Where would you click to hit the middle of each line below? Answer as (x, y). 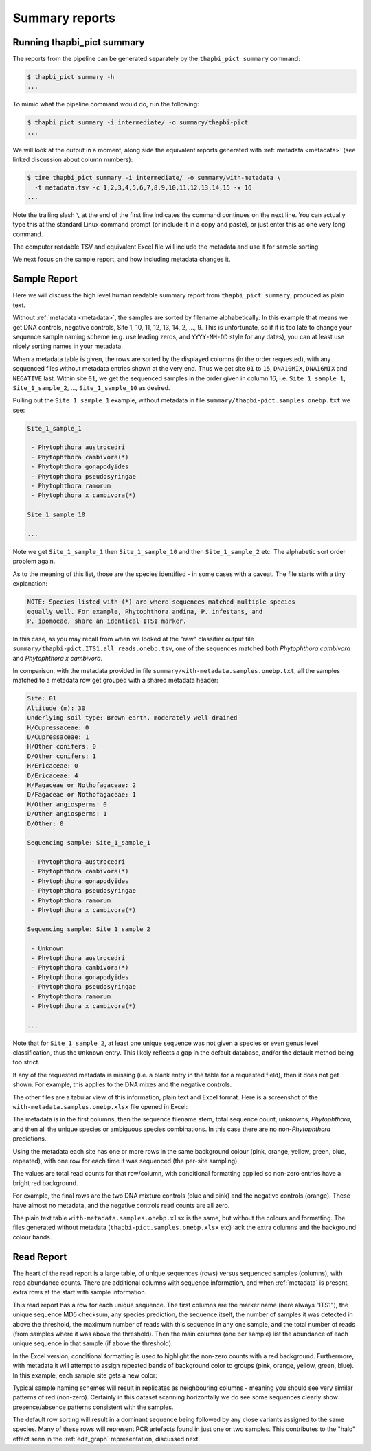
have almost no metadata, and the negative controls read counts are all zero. (121, 1205)
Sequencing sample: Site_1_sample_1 (89, 843)
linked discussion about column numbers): (73, 160)
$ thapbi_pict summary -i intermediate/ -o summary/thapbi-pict (138, 123)
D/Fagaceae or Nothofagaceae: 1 (82, 795)
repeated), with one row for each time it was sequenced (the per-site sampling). (126, 1161)
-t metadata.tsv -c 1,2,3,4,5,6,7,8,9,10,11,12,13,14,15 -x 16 (143, 187)
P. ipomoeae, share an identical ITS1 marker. (107, 621)
